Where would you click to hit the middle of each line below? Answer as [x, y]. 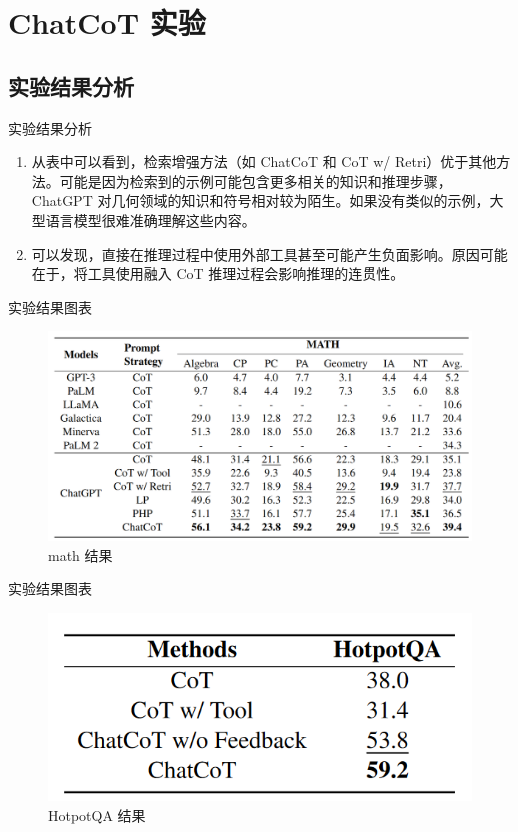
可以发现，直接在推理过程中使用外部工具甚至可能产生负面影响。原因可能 [269, 253]
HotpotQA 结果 [97, 814]
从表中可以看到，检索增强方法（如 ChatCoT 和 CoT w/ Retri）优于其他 [264, 161]
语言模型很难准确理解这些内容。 [150, 219]
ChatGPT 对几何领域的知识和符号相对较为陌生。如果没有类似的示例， [260, 200]
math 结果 [80, 554]
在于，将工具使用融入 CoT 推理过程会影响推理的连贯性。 [218, 273]
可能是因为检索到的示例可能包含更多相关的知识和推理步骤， [255, 180]
